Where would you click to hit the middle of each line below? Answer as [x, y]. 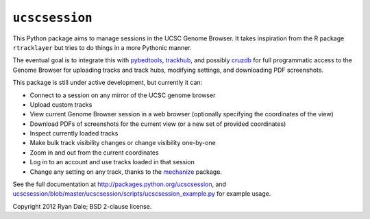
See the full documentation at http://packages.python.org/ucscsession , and [119, 184]
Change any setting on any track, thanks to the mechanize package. [126, 172]
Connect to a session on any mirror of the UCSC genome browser [123, 95]
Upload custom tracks [61, 104]
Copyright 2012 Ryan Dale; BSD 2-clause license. [82, 206]
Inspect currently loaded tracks [74, 133]
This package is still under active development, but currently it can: [108, 83]
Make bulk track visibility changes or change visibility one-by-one [123, 143]
